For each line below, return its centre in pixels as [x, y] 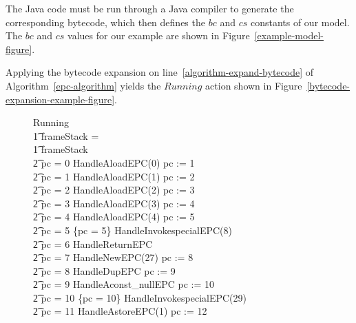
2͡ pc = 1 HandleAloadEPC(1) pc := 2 [114, 176]
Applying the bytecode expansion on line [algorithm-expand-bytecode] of [160, 72]
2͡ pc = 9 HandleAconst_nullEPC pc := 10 [124, 284]
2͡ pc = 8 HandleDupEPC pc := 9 [104, 270]
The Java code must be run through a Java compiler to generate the [150, 8]
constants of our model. [300, 22]
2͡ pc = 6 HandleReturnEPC [93, 243]
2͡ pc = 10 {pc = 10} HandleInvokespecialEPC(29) [140, 297]
